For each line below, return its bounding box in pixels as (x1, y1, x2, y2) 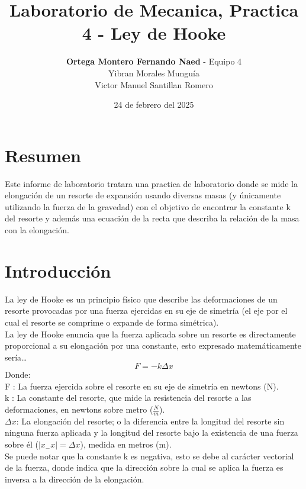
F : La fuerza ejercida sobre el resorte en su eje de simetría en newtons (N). (5, 379, 279, 392)
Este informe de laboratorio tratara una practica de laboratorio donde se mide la (5, 177, 298, 189)
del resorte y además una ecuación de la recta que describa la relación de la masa (5, 212, 299, 224)
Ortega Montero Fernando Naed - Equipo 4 (66, 55, 242, 67)
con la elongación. (5, 224, 69, 236)
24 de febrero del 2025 (114, 98, 194, 111)
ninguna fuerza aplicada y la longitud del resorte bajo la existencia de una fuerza (5, 426, 298, 439)
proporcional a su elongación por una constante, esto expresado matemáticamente (5, 339, 301, 352)
